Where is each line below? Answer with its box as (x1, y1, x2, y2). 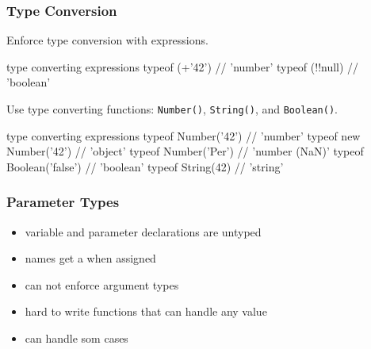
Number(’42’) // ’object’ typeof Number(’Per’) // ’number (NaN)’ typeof (6, 143, 364, 159)
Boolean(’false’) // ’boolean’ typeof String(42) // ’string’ (6, 158, 284, 174)
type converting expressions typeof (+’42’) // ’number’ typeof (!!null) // (6, 58, 359, 75)
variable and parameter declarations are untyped (25, 223, 262, 240)
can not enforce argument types (25, 276, 179, 293)
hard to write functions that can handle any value (25, 303, 267, 320)
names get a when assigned (25, 250, 156, 267)
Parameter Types (6, 192, 120, 212)
